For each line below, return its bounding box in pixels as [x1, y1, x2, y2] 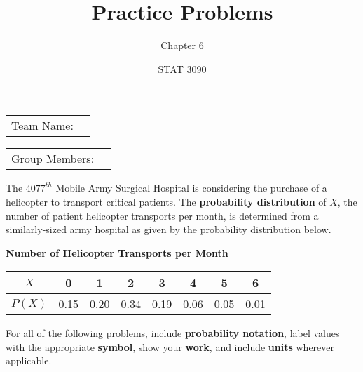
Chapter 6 [160, 38, 204, 53]
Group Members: [11, 150, 95, 167]
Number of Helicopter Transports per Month [6, 245, 228, 260]
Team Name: [11, 117, 74, 134]
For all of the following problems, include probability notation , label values [6, 326, 340, 340]
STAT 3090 [158, 61, 207, 76]
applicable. [6, 353, 52, 368]
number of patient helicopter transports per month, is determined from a [6, 208, 319, 222]
